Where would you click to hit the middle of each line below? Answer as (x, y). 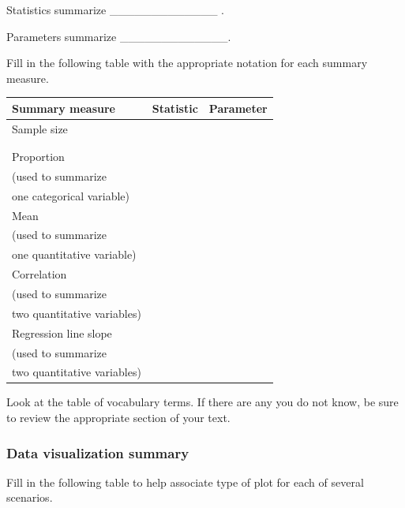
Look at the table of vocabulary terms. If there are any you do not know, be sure (202, 402)
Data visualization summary (98, 452)
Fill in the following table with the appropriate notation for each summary (187, 63)
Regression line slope (62, 332)
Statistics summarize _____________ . (115, 9)
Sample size (40, 128)
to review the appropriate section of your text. (118, 418)
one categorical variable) (71, 195)
